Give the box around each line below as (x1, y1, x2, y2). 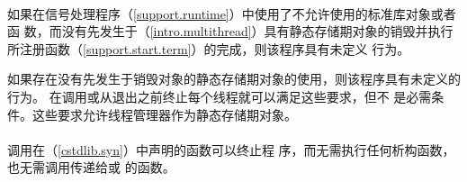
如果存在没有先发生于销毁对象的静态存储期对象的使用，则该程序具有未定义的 (7, 69, 461, 88)
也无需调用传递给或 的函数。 (7, 158, 175, 177)
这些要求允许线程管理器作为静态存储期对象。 (31, 105, 297, 123)
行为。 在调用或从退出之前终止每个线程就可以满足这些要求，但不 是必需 (7, 86, 432, 105)
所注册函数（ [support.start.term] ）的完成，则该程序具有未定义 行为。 (7, 39, 410, 58)
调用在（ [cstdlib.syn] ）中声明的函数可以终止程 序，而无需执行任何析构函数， (7, 140, 455, 159)
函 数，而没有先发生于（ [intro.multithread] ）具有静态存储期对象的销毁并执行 (7, 22, 454, 41)
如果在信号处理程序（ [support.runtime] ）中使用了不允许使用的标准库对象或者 (7, 4, 456, 23)
